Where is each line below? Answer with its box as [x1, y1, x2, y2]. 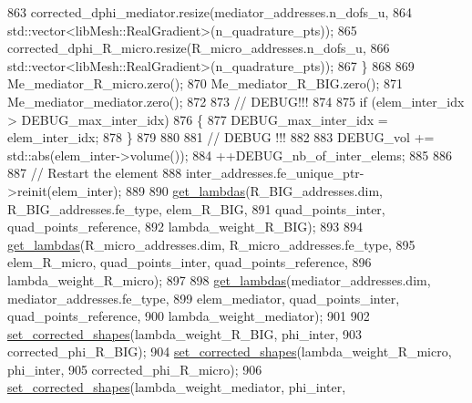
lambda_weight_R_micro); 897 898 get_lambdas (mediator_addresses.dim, [7, 270, 431, 289]
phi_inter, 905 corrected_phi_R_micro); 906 [7, 359, 262, 378]
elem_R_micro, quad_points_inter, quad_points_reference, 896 [7, 253, 372, 272]
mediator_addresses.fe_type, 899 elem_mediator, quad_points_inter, [7, 288, 400, 307]
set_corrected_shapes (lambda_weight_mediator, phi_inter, [7, 377, 346, 397]
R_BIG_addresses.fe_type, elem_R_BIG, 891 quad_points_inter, [7, 199, 385, 218]
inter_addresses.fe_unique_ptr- [185, 163, 364, 182]
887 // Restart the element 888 [7, 163, 182, 182]
